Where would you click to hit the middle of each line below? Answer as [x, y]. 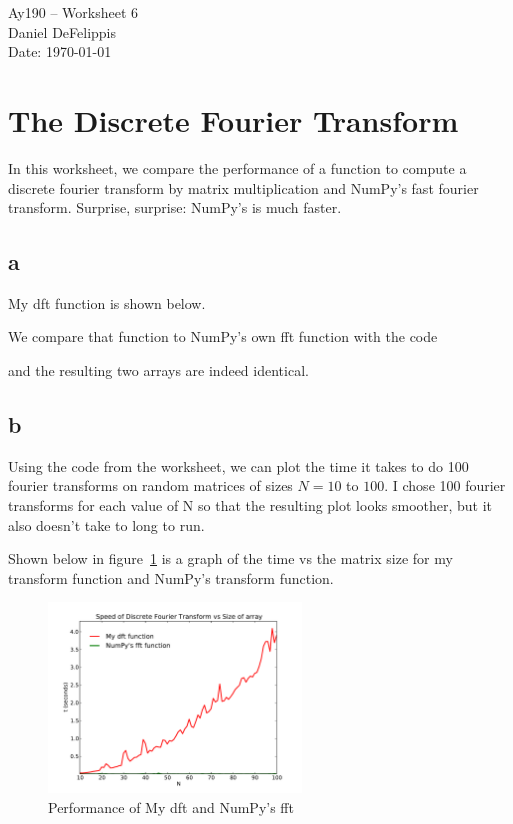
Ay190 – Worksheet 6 [73, 12]
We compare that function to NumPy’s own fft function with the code [223, 336]
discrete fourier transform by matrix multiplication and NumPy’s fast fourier [243, 187]
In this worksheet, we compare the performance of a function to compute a [237, 167]
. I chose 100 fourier [445, 485]
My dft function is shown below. [107, 302]
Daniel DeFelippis [62, 31]
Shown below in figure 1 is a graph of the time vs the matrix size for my [230, 558]
